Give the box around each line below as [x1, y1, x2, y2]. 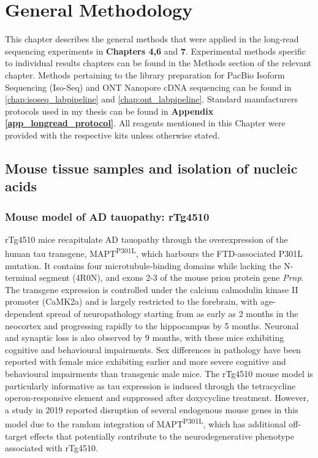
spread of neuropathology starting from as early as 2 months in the [46, 307, 298, 320]
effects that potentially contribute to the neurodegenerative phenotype [30, 429, 294, 442]
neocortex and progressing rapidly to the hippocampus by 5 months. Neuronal [5, 319, 299, 332]
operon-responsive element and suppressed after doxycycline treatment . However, [5, 391, 309, 404]
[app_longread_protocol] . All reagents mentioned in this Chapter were [5, 116, 286, 129]
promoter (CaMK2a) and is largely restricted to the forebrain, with [5, 295, 258, 308]
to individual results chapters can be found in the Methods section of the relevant [5, 56, 312, 69]
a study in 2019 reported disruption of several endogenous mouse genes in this [5, 403, 298, 416]
